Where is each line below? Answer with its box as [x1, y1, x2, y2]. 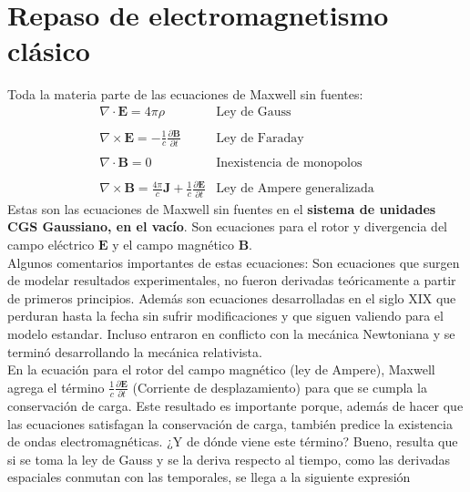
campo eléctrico [7, 234, 95, 253]
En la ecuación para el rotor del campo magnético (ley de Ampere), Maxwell [7, 360, 435, 379]
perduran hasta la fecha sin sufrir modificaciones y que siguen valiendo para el [7, 306, 444, 325]
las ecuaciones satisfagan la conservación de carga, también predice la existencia [7, 414, 453, 433]
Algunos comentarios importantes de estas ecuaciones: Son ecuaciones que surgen [7, 252, 460, 272]
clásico [7, 32, 90, 69]
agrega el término [7, 377, 105, 396]
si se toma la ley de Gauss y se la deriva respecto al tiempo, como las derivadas [7, 449, 451, 468]
